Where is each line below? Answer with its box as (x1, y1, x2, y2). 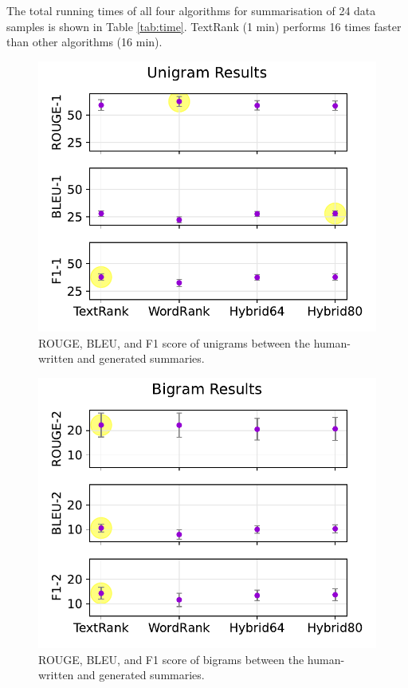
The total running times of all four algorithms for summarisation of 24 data (6, 2, 376, 18)
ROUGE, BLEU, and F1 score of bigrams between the (38, 651, 304, 667)
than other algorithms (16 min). (6, 33, 163, 50)
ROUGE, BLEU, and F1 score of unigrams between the (38, 334, 310, 351)
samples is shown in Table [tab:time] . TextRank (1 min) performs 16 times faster (6, 18, 402, 34)
